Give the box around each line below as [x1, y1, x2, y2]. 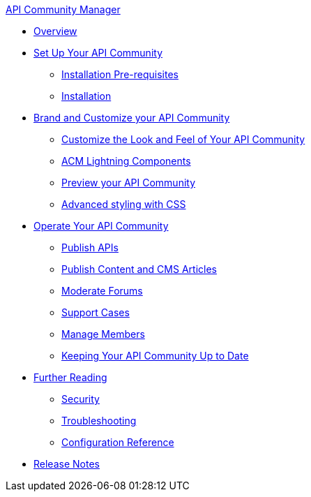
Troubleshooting [61, 415, 137, 426]
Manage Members [61, 328, 145, 340]
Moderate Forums [61, 285, 143, 297]
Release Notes [33, 458, 100, 470]
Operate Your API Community [33, 220, 169, 232]
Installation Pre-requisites [61, 68, 179, 80]
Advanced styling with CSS [61, 198, 186, 210]
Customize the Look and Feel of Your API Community [61, 133, 305, 145]
